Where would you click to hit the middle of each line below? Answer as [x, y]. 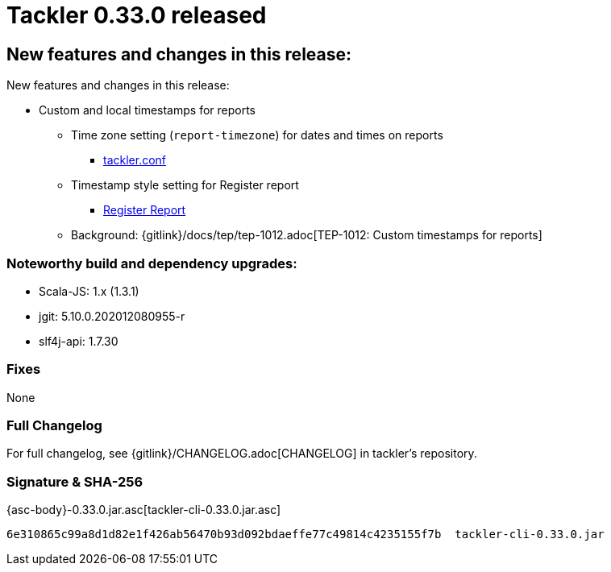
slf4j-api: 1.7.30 [79, 341]
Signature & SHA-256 [75, 481]
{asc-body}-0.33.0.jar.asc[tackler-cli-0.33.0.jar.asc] [144, 510]
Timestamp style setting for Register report [185, 185]
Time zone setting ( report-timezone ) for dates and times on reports [257, 135]
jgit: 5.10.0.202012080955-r [112, 316]
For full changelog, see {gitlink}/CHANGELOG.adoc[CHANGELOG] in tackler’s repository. [242, 454]
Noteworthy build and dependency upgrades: [152, 263]
